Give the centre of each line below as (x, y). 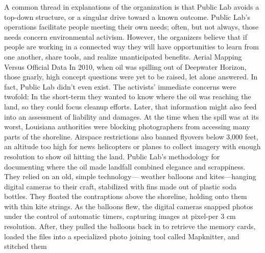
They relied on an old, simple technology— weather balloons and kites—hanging (130, 176)
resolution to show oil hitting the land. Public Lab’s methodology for (112, 156)
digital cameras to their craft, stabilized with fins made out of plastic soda (121, 186)
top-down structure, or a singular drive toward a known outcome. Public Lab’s (127, 17)
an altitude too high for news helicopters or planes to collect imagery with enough (132, 146)
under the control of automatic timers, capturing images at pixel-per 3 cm (120, 216)
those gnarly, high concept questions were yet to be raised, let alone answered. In (131, 77)
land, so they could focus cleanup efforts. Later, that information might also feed (130, 106)
